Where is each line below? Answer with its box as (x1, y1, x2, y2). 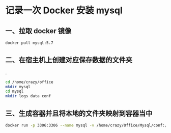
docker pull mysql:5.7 (5, 40, 53, 45)
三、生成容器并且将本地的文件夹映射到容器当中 (5, 109, 153, 118)
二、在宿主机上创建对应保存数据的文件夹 (5, 56, 132, 64)
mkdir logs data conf (5, 94, 51, 99)
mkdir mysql (5, 84, 31, 89)
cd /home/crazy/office (5, 79, 53, 85)
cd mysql (5, 89, 24, 94)
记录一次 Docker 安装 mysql (5, 5, 123, 16)
